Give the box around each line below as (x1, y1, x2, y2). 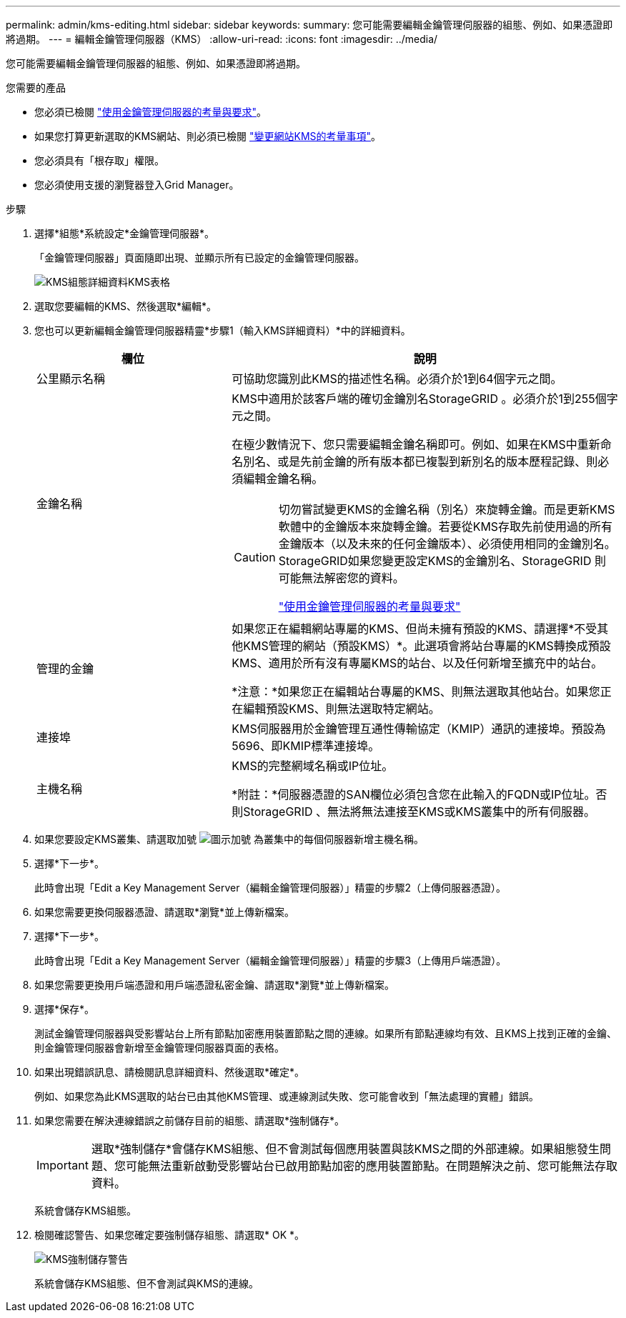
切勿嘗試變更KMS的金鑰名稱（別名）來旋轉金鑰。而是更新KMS (278, 502, 615, 516)
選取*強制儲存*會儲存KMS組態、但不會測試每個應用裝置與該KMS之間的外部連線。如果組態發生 (91, 1142, 600, 1156)
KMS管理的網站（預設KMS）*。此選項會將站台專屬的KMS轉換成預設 (243, 639, 611, 653)
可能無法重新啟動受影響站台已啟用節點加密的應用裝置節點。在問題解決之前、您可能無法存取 (125, 1159, 617, 1173)
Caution (234, 550, 276, 564)
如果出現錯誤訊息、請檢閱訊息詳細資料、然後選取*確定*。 (34, 1066, 305, 1078)
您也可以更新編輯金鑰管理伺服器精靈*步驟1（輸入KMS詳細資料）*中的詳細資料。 (34, 324, 411, 336)
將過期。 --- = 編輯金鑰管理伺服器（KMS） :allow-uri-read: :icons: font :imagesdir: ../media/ (6, 33, 438, 45)
